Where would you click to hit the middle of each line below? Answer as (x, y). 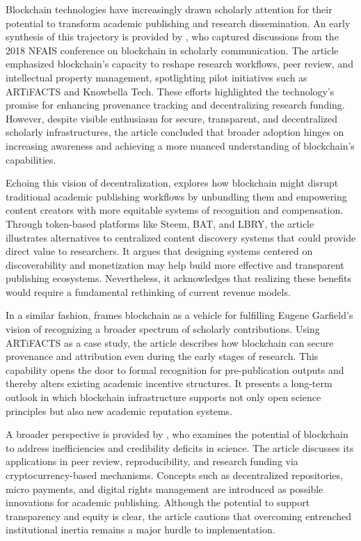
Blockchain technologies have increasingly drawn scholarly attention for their (169, 9)
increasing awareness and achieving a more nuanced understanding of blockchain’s (180, 145)
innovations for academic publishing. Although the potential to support (158, 502)
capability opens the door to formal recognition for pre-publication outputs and (175, 369)
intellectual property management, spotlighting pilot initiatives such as (157, 77)
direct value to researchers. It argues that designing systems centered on (159, 251)
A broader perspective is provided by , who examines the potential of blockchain (177, 434)
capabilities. (31, 159)
